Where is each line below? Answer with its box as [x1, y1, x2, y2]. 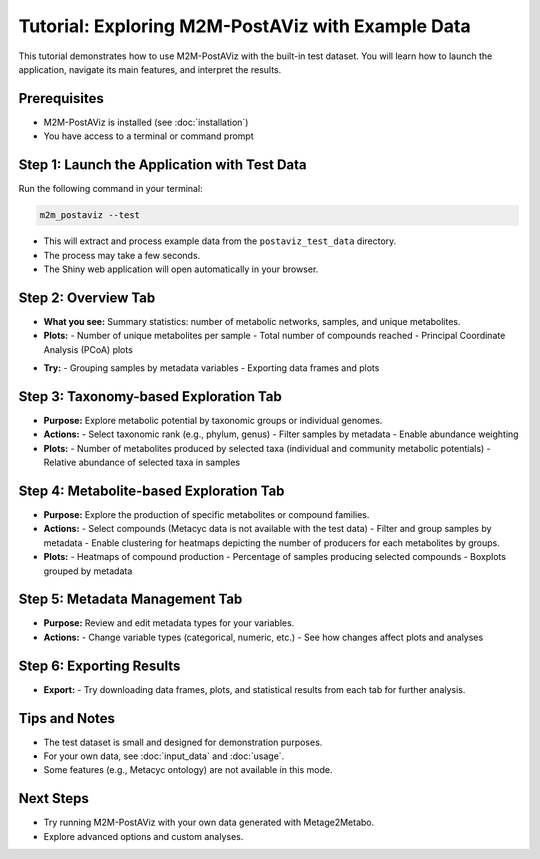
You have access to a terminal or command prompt [43, 130, 254, 142]
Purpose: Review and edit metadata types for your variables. [43, 617, 295, 629]
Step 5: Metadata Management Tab [18, 591, 243, 608]
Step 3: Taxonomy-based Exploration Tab [18, 388, 282, 405]
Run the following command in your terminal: [18, 183, 204, 195]
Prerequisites [18, 90, 104, 107]
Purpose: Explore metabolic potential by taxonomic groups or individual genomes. [43, 414, 383, 426]
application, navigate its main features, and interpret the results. [18, 63, 282, 75]
